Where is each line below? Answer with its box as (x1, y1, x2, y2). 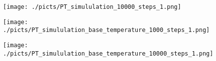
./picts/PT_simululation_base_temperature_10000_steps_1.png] (3, 50, 214, 57)
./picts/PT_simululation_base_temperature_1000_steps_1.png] (3, 27, 210, 34)
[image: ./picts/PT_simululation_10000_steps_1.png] (3, 3, 181, 10)
